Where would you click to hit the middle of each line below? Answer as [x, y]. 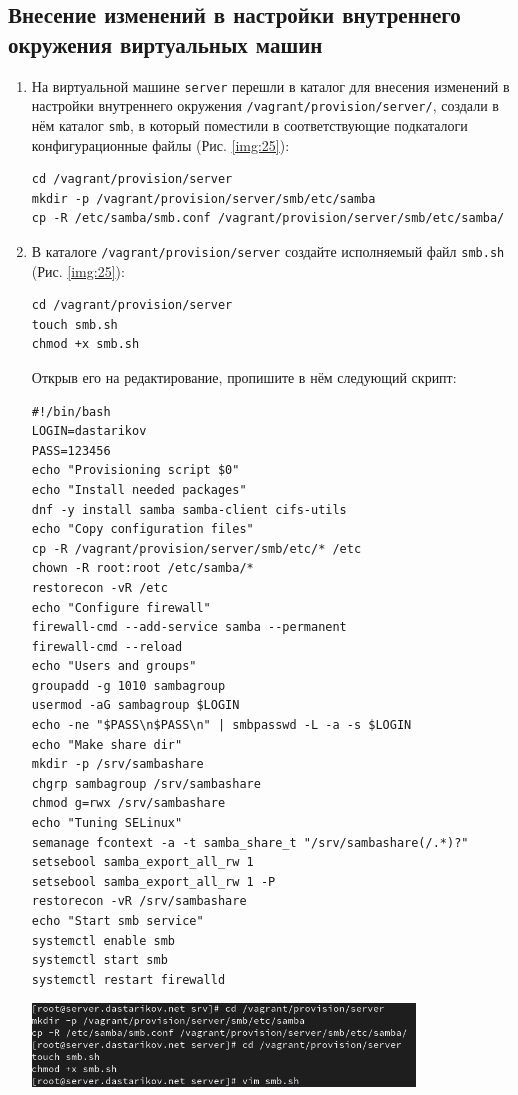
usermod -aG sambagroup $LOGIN [135, 705]
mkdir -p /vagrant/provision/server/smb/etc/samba [203, 198]
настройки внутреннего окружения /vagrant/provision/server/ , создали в [265, 105]
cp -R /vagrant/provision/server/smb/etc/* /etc [196, 548]
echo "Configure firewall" [121, 607]
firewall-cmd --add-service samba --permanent [189, 627]
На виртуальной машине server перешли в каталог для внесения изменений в [270, 85]
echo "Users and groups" [114, 666]
